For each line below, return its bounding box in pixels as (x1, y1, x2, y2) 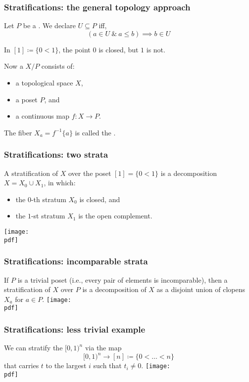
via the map (85, 342, 122, 353)
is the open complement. (78, 211, 152, 221)
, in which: (44, 177, 76, 188)
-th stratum (31, 194, 66, 204)
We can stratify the (4, 342, 63, 353)
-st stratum (31, 211, 65, 221)
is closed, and (79, 194, 120, 204)
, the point (58, 44, 91, 54)
